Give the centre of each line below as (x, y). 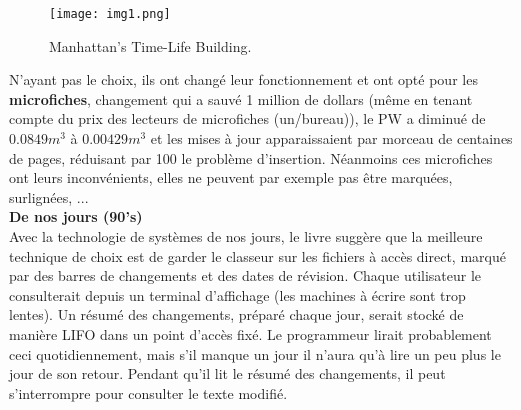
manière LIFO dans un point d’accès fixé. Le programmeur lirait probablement (250, 333)
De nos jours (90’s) (76, 216)
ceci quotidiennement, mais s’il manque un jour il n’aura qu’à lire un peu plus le (255, 353)
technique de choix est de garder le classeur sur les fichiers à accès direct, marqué (257, 255)
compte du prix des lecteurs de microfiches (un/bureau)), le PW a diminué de (247, 118)
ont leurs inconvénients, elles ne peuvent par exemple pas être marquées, (231, 177)
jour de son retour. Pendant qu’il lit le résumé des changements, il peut (227, 373)
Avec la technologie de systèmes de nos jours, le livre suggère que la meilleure (246, 236)
